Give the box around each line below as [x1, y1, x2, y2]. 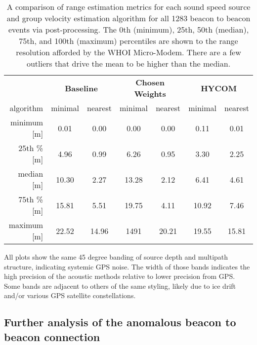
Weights [134, 88, 166, 99]
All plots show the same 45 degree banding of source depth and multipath [4, 252, 228, 262]
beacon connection [4, 329, 100, 344]
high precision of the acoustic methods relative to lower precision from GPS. [4, 271, 235, 281]
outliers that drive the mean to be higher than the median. [26, 58, 231, 69]
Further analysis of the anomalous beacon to [4, 314, 236, 330]
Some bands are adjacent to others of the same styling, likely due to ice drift [4, 280, 236, 291]
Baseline [65, 82, 98, 94]
